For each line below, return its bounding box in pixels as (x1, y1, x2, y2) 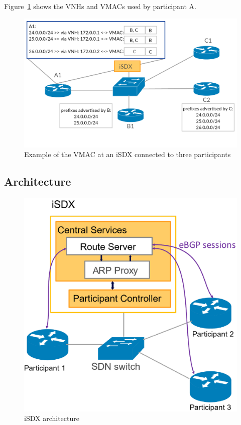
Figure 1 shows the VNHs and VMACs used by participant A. (4, 1, 196, 11)
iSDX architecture (24, 413, 79, 423)
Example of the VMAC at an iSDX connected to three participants (24, 149, 231, 160)
